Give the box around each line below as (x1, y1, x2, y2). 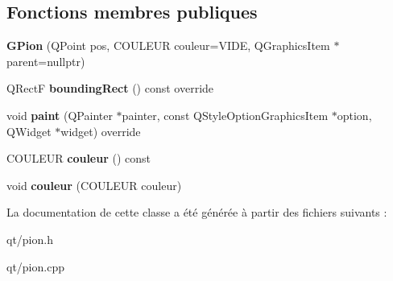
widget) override (60, 122, 141, 139)
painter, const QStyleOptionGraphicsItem (122, 106, 329, 123)
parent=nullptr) (6, 52, 85, 69)
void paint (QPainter (6, 106, 113, 123)
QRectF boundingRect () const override (6, 80, 214, 97)
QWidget (6, 122, 52, 139)
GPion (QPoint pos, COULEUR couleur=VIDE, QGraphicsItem (6, 37, 330, 54)
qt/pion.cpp (6, 258, 64, 275)
